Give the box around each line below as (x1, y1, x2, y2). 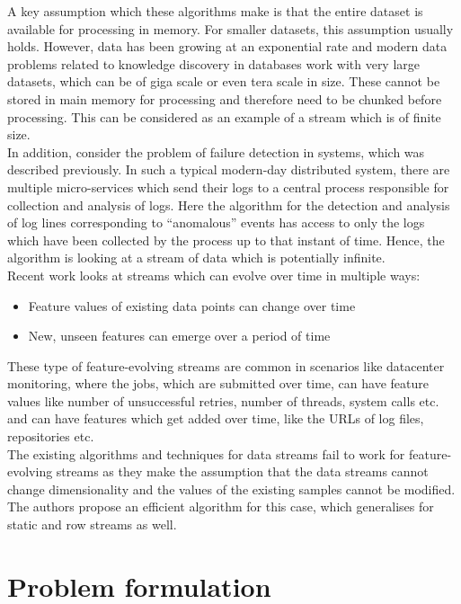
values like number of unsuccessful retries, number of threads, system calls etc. (7, 391, 439, 410)
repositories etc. (7, 427, 94, 446)
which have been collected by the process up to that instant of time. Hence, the (7, 230, 445, 249)
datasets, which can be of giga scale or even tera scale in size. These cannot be (7, 72, 440, 91)
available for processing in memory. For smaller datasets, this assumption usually (7, 19, 454, 38)
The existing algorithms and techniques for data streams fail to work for (7, 444, 405, 463)
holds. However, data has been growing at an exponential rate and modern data (7, 37, 448, 56)
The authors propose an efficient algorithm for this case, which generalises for (7, 497, 434, 516)
